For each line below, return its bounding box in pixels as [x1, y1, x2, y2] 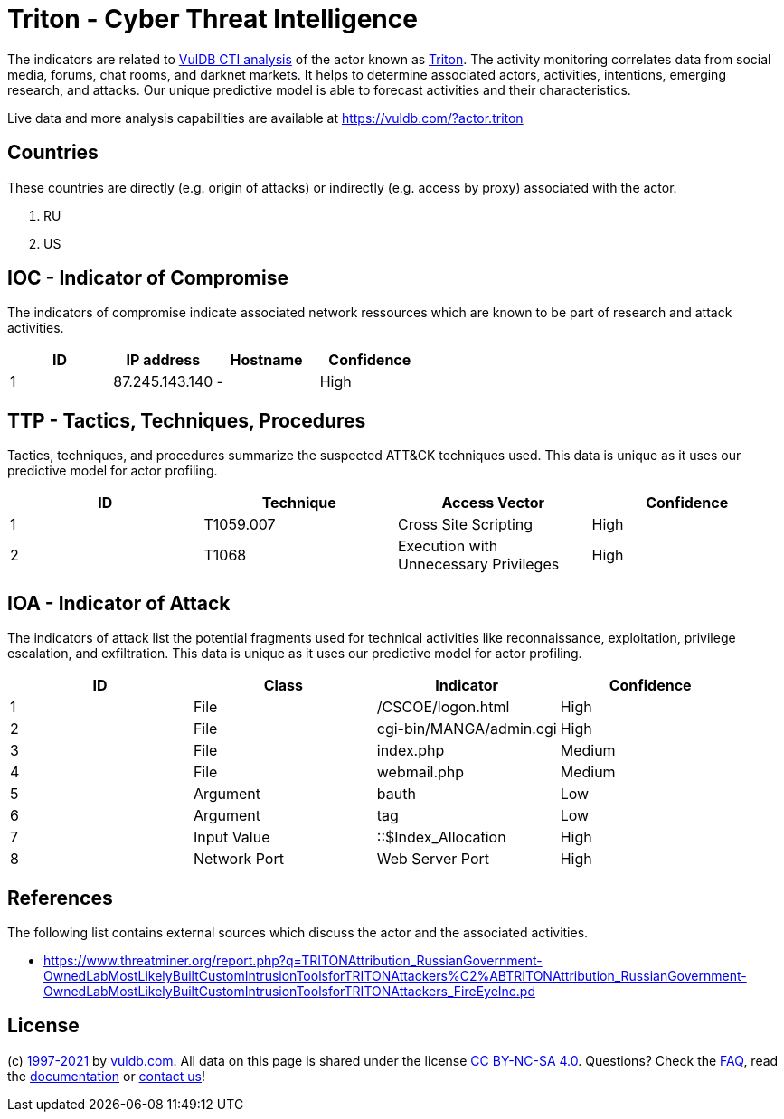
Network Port [193, 850, 284, 869]
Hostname [230, 351, 303, 370]
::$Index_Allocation [376, 828, 506, 847]
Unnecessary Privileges [398, 555, 560, 574]
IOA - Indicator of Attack [7, 591, 231, 615]
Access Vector [441, 494, 545, 512]
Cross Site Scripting [398, 515, 534, 534]
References [7, 886, 113, 909]
